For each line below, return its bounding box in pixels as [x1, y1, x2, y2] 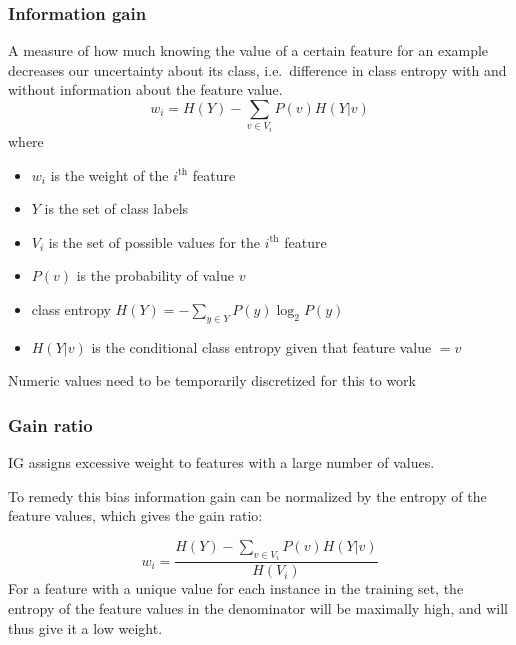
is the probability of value [76, 265, 234, 286]
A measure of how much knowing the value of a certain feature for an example [8, 40, 489, 61]
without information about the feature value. [8, 79, 283, 100]
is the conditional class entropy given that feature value [91, 336, 432, 357]
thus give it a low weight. [8, 617, 163, 638]
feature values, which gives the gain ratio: [8, 505, 263, 526]
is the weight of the [50, 164, 169, 185]
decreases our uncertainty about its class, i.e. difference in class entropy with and [8, 59, 507, 80]
